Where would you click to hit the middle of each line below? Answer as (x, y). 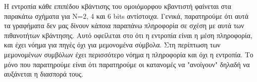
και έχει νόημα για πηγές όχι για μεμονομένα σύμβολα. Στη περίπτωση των (112, 45)
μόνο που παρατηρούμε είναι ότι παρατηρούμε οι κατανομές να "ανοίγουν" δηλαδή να (127, 64)
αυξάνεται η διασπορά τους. (44, 74)
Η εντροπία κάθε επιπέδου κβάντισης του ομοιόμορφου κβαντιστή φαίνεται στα (118, 6)
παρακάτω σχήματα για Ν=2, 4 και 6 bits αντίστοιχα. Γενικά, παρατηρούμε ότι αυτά (126, 16)
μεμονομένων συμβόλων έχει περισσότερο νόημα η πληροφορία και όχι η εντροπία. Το (129, 54)
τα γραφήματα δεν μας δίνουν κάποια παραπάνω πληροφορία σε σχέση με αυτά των (124, 25)
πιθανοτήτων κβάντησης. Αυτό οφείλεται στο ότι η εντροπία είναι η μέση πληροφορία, (128, 35)
